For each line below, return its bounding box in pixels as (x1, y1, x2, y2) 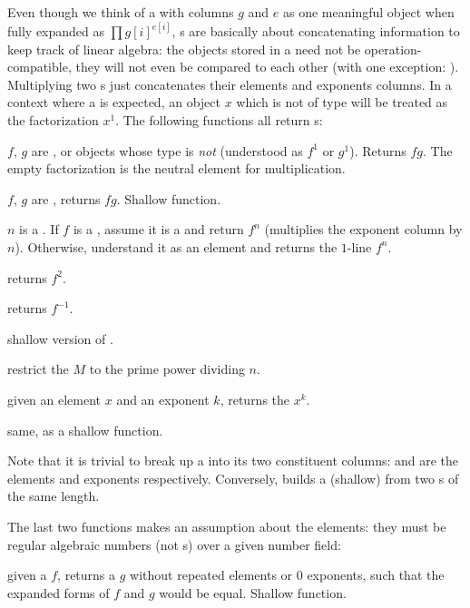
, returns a (57, 565, 116, 584)
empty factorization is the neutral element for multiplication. (7, 159, 346, 178)
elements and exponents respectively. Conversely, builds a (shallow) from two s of (7, 468, 459, 487)
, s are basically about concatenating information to (171, 22, 460, 41)
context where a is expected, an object (7, 93, 220, 112)
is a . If (19, 220, 59, 239)
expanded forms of (7, 583, 110, 602)
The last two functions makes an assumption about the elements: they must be (7, 516, 446, 535)
